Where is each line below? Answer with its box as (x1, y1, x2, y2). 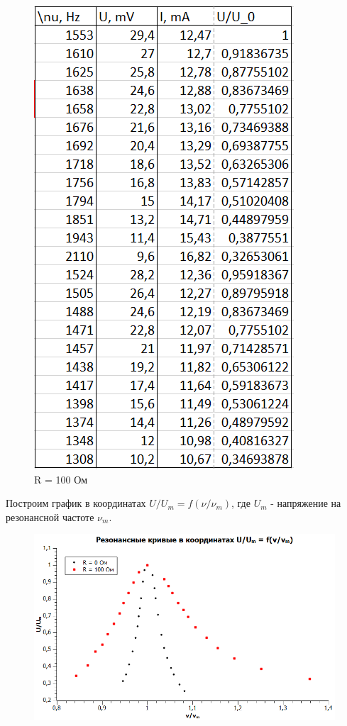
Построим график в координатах (6, 496, 146, 510)
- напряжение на (270, 496, 341, 510)
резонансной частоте (6, 509, 94, 524)
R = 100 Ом (34, 471, 88, 486)
